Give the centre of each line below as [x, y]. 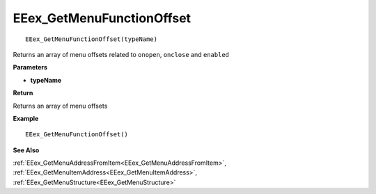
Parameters [30, 67]
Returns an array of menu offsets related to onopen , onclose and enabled [121, 54]
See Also [26, 150]
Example [26, 118]
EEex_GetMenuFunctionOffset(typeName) [92, 39]
